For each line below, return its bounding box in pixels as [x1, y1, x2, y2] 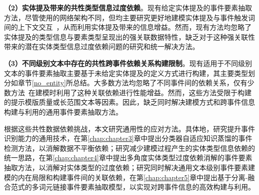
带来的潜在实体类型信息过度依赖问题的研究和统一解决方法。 [4, 41, 199, 52]
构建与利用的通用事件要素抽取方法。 [4, 106, 123, 117]
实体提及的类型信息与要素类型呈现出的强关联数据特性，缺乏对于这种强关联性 [4, 31, 255, 42]
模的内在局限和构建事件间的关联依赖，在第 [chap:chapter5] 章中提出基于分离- [4, 172, 248, 182]
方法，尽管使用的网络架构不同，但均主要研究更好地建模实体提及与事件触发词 [4, 12, 255, 22]
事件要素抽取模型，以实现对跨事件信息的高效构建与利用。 [66, 182, 255, 192]
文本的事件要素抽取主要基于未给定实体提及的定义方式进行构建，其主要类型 [4, 67, 248, 78]
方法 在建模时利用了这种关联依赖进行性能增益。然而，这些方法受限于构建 [10, 87, 252, 97]
